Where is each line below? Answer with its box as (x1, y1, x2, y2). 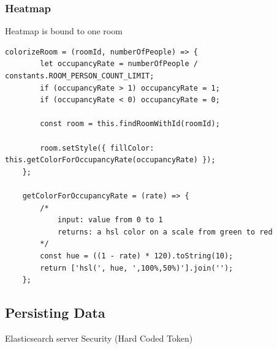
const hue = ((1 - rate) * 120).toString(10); (40, 251, 233, 260)
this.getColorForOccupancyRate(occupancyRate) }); (5, 156, 216, 165)
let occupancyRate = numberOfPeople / (40, 59, 198, 69)
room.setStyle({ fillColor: (40, 143, 154, 152)
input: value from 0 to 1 (57, 216, 163, 225)
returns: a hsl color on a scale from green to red (57, 227, 273, 236)
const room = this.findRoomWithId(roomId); (40, 119, 220, 129)
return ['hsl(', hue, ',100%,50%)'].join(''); (40, 263, 233, 272)
